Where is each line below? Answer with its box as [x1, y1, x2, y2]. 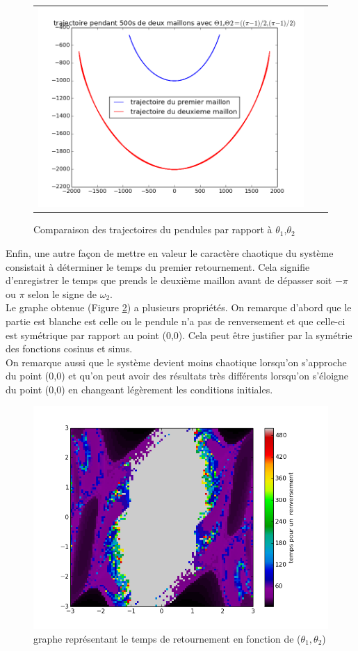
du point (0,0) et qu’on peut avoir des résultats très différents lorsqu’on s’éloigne [6, 368, 349, 383]
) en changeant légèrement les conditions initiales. [61, 382, 273, 396]
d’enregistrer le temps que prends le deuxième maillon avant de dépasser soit [6, 273, 332, 288]
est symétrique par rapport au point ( [6, 327, 166, 342]
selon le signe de [28, 286, 97, 301]
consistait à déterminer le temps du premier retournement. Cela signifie [6, 259, 310, 274]
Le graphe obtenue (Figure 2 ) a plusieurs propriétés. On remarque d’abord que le [6, 300, 352, 315]
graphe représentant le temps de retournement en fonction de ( [33, 631, 301, 645]
